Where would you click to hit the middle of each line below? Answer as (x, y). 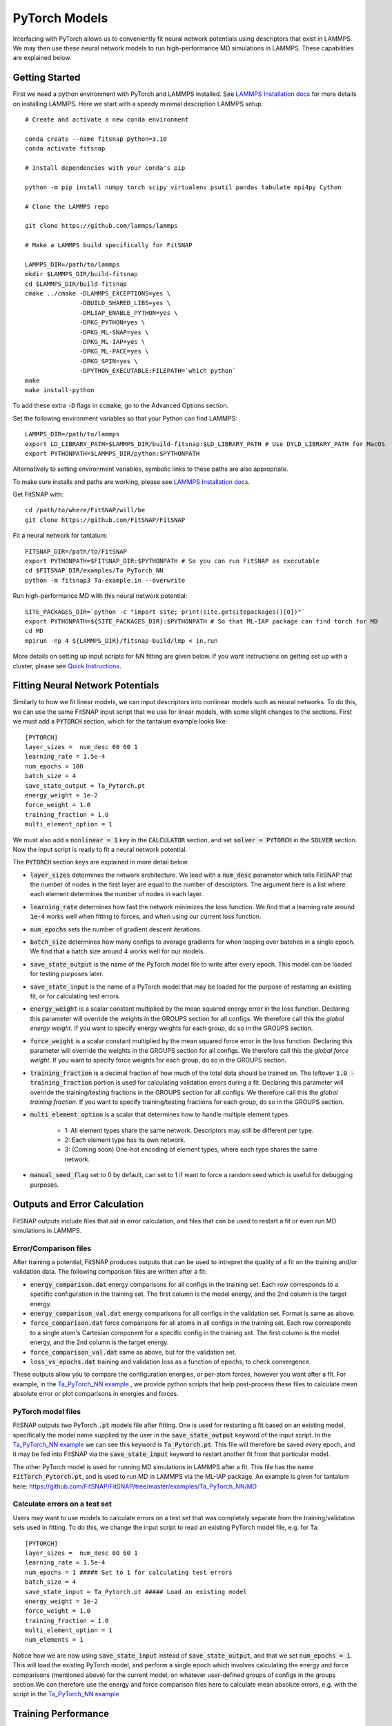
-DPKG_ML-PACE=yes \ (114, 351)
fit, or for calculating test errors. (75, 996)
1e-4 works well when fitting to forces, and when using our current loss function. (146, 917)
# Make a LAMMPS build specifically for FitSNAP (109, 245)
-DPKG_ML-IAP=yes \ (112, 342)
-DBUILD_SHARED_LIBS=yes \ (125, 303)
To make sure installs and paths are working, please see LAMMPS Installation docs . (131, 482)
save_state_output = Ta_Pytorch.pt (85, 786)
